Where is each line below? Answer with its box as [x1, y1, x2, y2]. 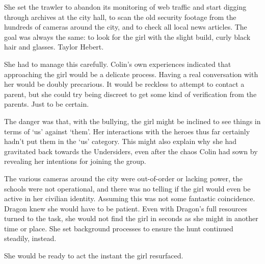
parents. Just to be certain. [4, 99, 89, 109]
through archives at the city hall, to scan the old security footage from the [4, 11, 236, 22]
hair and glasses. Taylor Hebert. [4, 41, 104, 52]
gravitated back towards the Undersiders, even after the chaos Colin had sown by [4, 146, 258, 156]
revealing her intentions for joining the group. [4, 156, 146, 166]
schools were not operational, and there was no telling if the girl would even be [4, 183, 251, 194]
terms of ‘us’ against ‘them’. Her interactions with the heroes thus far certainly [4, 126, 250, 136]
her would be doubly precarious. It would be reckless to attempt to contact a [4, 79, 245, 89]
